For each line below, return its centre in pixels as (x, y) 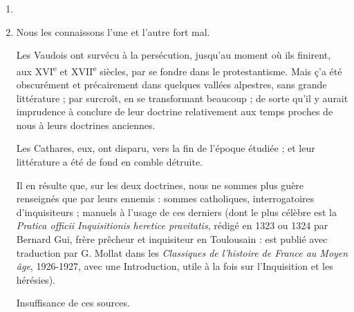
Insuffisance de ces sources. (73, 303)
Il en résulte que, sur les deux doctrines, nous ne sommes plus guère (160, 185)
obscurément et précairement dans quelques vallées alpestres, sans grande (171, 85)
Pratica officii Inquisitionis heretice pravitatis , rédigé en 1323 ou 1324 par (172, 225)
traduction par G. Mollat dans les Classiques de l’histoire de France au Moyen (182, 252)
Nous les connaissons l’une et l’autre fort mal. (113, 31)
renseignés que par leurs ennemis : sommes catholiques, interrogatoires (165, 198)
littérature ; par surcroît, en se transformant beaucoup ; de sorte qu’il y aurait (182, 98)
